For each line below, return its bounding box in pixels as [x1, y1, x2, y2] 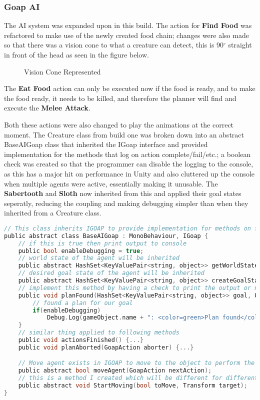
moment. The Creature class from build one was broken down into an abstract [4, 129, 244, 139]
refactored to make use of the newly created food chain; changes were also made [4, 29, 249, 40]
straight [228, 39, 252, 50]
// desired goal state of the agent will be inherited [18, 269, 204, 277]
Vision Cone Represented [24, 66, 101, 76]
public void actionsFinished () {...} [18, 336, 144, 344]
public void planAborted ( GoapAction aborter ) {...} [18, 343, 194, 351]
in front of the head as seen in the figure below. [4, 49, 149, 59]
